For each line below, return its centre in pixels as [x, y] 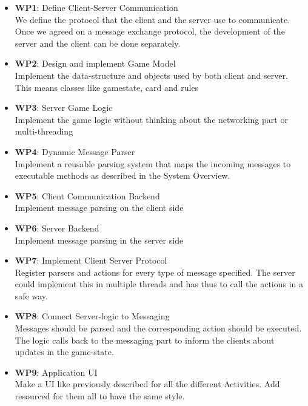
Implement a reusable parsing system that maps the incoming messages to [153, 163]
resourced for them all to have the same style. [100, 396]
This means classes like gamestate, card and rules [107, 87]
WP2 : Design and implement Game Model [95, 63]
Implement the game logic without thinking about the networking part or [151, 119]
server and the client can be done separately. [98, 43]
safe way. [31, 295]
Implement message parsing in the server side [99, 240]
